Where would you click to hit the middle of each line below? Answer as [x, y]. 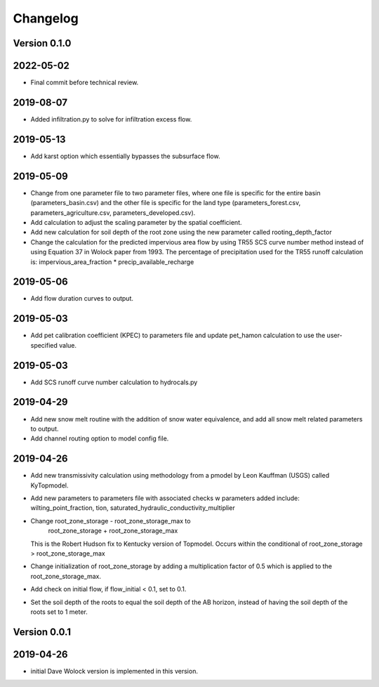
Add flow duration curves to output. [82, 299]
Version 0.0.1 [42, 632]
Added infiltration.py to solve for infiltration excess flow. [111, 119]
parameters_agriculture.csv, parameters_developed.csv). [113, 212]
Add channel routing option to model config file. [100, 438]
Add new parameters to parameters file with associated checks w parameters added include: [165, 498]
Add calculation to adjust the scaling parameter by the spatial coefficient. [136, 222]
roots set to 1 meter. [59, 612]
